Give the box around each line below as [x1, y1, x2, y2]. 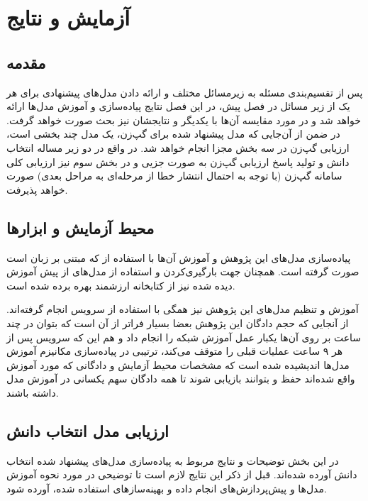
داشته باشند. [6, 385, 59, 400]
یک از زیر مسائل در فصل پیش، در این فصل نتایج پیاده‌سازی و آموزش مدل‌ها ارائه [6, 99, 350, 114]
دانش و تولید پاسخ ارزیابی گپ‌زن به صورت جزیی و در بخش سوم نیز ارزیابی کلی [6, 154, 350, 169]
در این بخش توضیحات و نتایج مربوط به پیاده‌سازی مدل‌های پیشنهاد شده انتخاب [6, 453, 339, 468]
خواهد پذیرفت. [6, 182, 68, 197]
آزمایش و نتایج [6, 3, 130, 32]
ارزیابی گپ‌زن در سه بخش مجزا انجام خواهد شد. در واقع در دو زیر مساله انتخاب [6, 140, 350, 155]
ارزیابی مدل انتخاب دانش [6, 419, 169, 441]
